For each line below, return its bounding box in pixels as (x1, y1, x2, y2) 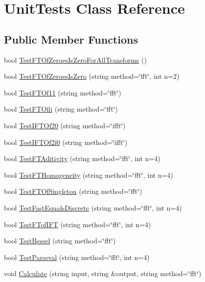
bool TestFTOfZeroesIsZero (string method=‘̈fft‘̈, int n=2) (4, 71, 180, 81)
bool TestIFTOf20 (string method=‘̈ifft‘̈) (4, 120, 126, 130)
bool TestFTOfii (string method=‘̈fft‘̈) (4, 104, 118, 114)
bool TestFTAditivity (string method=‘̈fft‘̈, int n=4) (4, 153, 160, 164)
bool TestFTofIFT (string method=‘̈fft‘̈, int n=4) (4, 219, 151, 229)
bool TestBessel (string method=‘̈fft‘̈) (4, 235, 116, 246)
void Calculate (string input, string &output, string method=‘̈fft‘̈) (4, 268, 202, 279)
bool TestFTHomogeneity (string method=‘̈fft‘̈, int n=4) (4, 169, 173, 180)
